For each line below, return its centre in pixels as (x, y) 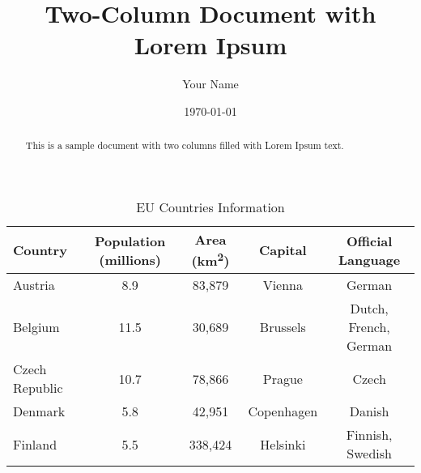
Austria (34, 285)
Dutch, (369, 309)
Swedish (369, 454)
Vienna (283, 285)
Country (40, 250)
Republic (38, 388)
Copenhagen (283, 411)
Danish (369, 411)
